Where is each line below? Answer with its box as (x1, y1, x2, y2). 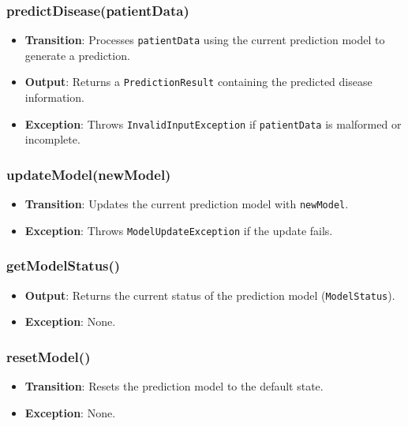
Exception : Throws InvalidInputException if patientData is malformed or (24, 115, 402, 132)
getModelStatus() (6, 256, 121, 275)
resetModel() (6, 346, 91, 366)
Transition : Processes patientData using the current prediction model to (24, 32, 385, 48)
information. (24, 89, 84, 106)
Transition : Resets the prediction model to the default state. (24, 378, 324, 394)
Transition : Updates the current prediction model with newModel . (24, 196, 349, 212)
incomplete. (24, 131, 80, 148)
